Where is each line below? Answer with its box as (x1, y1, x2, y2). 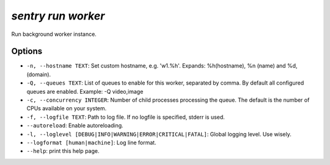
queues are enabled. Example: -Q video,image (26, 88, 144, 95)
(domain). (26, 71, 51, 78)
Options (11, 46, 43, 57)
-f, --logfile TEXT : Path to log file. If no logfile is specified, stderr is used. (26, 113, 226, 121)
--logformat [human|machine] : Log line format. (26, 139, 156, 146)
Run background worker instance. (11, 30, 97, 38)
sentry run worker (11, 9, 105, 23)
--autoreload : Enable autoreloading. (26, 122, 123, 129)
